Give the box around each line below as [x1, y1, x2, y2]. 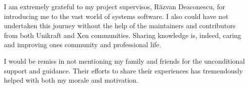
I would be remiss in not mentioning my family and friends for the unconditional [4, 55, 245, 66]
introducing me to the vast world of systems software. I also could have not [4, 11, 229, 21]
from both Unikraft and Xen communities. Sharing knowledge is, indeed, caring [4, 30, 241, 40]
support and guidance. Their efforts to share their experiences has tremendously [4, 65, 243, 75]
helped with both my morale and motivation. [4, 75, 138, 85]
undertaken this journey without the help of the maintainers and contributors [4, 20, 236, 31]
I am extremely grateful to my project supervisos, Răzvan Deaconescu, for [4, 1, 225, 11]
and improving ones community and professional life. [4, 39, 161, 50]
